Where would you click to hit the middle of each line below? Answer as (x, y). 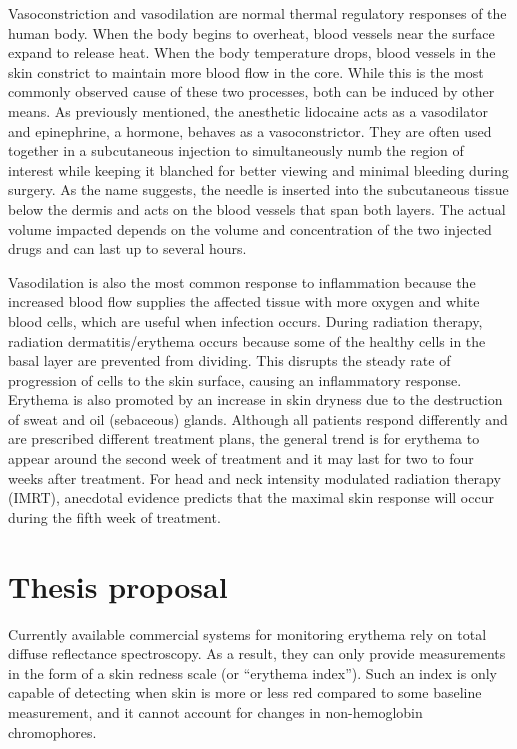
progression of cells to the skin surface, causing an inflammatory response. (235, 379)
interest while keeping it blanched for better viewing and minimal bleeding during (258, 169)
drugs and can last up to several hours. (127, 248)
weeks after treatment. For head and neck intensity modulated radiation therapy (254, 477)
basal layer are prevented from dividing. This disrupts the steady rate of (229, 360)
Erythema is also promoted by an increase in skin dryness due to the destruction (255, 399)
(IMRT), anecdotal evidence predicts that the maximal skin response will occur (251, 497)
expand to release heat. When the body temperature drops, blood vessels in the (252, 52)
